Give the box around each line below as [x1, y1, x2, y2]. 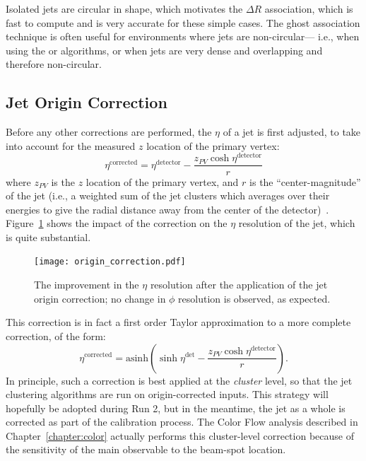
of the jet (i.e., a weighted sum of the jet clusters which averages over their [6, 188, 330, 203]
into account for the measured [6, 138, 136, 153]
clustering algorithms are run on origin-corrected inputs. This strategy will [6, 387, 329, 402]
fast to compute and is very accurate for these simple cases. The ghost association [6, 15, 360, 30]
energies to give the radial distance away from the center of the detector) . [6, 202, 329, 216]
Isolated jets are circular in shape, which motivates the [6, 1, 243, 16]
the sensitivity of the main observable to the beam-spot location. [6, 442, 286, 457]
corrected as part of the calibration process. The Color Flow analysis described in [6, 414, 358, 429]
